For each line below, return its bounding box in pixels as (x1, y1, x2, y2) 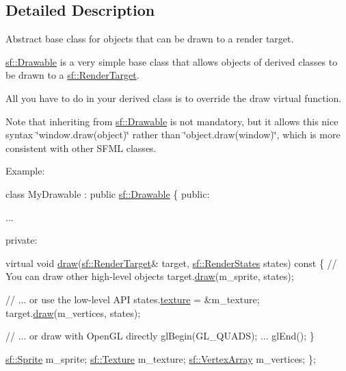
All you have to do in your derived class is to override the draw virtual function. (5, 90, 342, 105)
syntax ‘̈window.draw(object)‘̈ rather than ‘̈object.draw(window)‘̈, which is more (5, 127, 341, 142)
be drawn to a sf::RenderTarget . (5, 68, 139, 82)
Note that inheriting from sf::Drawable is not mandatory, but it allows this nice (5, 114, 338, 128)
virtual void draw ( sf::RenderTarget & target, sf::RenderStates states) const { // (5, 255, 337, 270)
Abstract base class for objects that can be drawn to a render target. (5, 31, 294, 46)
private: (5, 233, 38, 247)
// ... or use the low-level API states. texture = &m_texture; (5, 292, 260, 306)
